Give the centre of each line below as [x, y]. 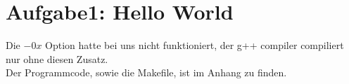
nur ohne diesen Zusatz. [57, 58]
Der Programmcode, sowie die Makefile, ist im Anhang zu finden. [146, 72]
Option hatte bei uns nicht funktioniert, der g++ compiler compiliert [195, 45]
